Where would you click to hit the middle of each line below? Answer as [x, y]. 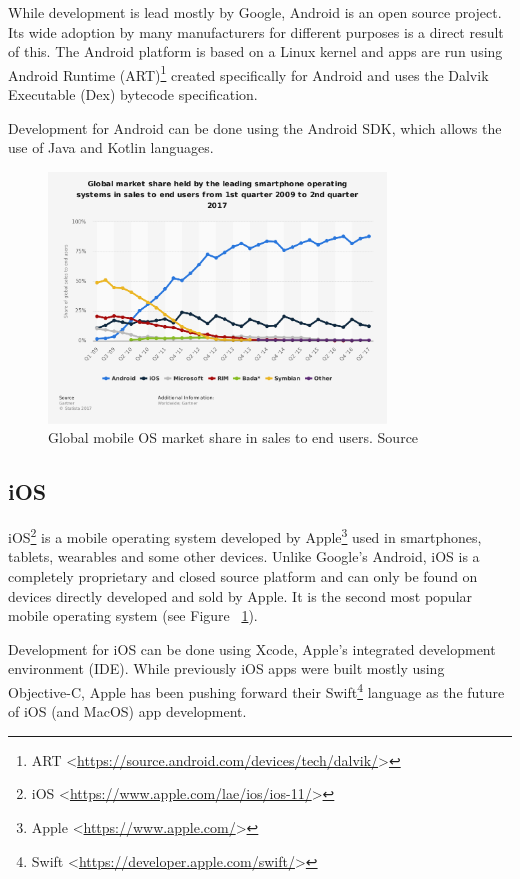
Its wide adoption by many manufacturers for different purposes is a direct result [256, 31]
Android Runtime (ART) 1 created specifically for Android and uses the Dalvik [248, 73]
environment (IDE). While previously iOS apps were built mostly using [226, 668]
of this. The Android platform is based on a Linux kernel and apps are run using [255, 51]
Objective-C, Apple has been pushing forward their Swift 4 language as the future [256, 690]
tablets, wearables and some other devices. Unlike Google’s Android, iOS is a [244, 556]
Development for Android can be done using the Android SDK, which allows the [255, 127]
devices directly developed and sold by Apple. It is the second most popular [240, 595]
